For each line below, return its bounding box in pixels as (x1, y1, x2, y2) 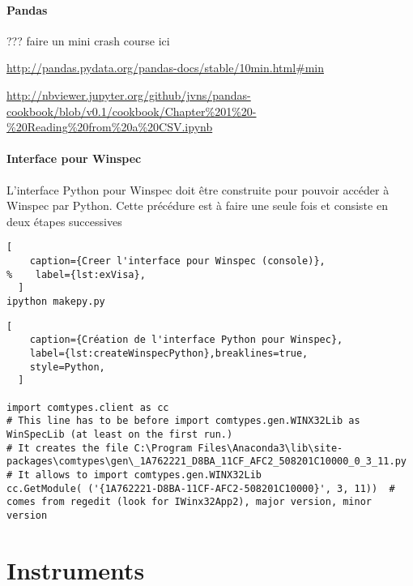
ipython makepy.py (6, 295, 105, 307)
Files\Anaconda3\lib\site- (198, 442, 343, 454)
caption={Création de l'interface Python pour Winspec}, (29, 334, 343, 346)
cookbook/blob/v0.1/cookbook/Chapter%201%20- (6, 102, 257, 119)
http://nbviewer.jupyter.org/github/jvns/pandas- (6, 86, 251, 103)
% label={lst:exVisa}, (6, 268, 146, 280)
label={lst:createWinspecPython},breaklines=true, (29, 347, 309, 359)
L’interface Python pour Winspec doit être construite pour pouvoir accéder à (6, 181, 390, 198)
